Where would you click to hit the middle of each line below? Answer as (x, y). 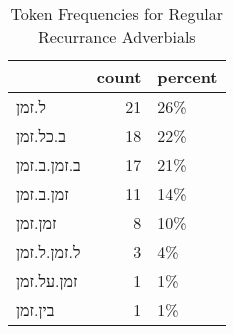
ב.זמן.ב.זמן (48, 164)
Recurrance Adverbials (116, 36)
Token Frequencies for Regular (117, 13)
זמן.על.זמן (47, 280)
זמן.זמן (36, 222)
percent (187, 76)
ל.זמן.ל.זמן (48, 251)
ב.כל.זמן (41, 135)
